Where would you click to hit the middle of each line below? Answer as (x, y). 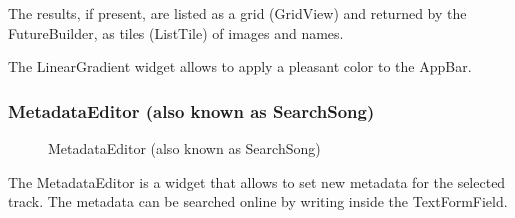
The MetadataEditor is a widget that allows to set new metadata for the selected (257, 181)
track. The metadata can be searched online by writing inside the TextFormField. (258, 201)
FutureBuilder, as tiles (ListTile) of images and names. (176, 32)
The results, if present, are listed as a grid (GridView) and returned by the (237, 13)
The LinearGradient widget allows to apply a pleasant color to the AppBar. (240, 66)
